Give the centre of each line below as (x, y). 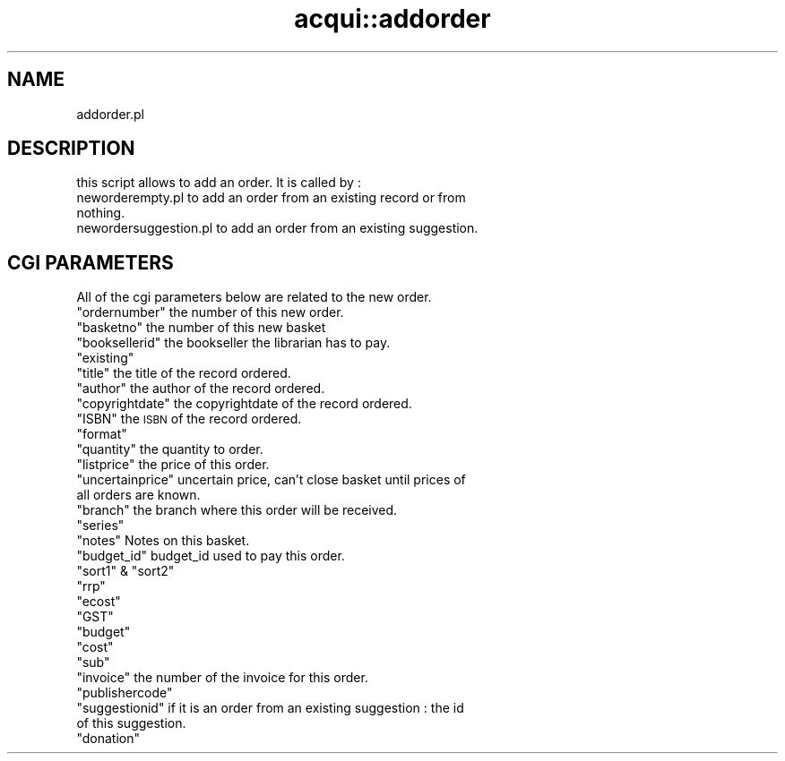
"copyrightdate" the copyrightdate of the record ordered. (244, 404)
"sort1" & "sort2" (125, 571)
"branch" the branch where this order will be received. (237, 510)
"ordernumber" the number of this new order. (210, 312)
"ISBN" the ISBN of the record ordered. (189, 419)
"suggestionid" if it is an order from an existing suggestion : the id (270, 708)
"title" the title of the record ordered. (184, 373)
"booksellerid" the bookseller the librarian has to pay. (233, 343)
